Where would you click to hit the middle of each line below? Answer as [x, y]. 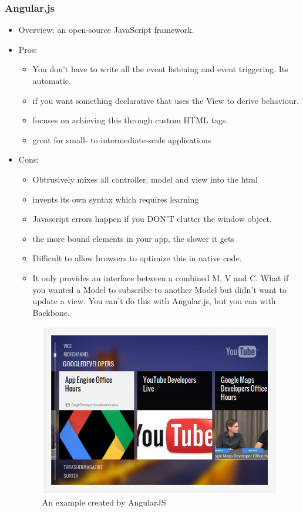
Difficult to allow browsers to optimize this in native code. [137, 258]
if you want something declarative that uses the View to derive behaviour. [166, 100]
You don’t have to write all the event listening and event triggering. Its [160, 69]
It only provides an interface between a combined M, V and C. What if [161, 277]
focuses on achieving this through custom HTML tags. [130, 120]
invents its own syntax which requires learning [116, 199]
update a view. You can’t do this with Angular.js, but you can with [154, 301]
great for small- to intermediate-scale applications [122, 139]
